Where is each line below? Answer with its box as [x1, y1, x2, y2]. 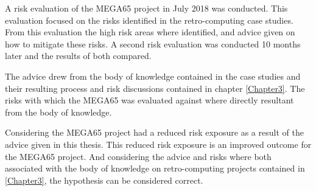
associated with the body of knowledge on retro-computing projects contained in [5, 162, 305, 175]
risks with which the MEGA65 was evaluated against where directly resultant [5, 94, 294, 106]
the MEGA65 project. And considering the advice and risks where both [5, 150, 272, 162]
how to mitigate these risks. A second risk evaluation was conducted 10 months [5, 37, 301, 50]
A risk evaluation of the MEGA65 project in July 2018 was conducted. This [5, 2, 288, 14]
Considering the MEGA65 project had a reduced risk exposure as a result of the [5, 126, 304, 139]
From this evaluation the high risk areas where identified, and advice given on [5, 26, 295, 38]
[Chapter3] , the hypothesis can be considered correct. [5, 173, 203, 186]
